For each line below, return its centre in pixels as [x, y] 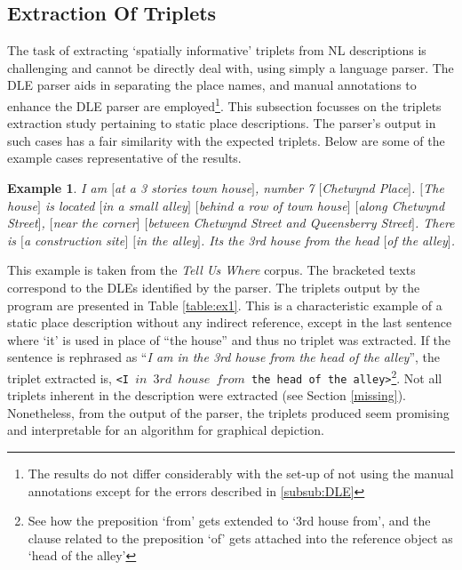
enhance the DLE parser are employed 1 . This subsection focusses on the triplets [224, 104]
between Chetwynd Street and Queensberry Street [280, 223]
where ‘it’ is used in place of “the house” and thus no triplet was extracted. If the [229, 339]
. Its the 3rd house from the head [290, 240]
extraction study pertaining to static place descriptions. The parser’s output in [222, 123]
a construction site [74, 240]
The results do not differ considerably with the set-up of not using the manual [241, 474]
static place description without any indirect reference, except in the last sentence [230, 322]
